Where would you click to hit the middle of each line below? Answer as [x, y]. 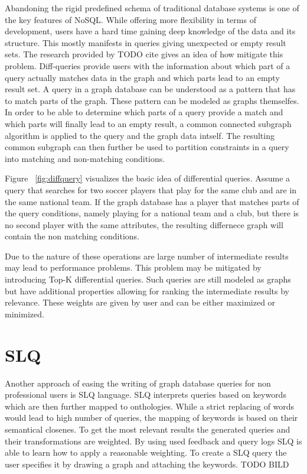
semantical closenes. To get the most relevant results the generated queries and [148, 429]
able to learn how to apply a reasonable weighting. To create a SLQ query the [146, 452]
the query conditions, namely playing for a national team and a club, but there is [152, 213]
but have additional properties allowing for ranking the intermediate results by [147, 290]
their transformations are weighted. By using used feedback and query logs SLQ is [153, 441]
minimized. [25, 314]
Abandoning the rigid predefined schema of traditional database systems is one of [152, 8]
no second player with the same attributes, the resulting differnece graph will [144, 224]
